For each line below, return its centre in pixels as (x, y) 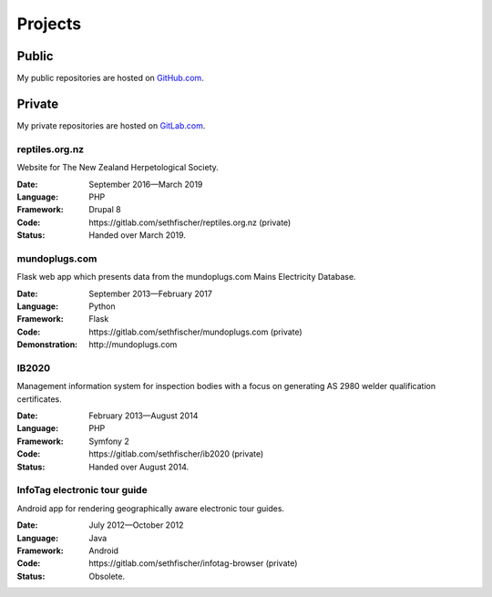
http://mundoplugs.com (133, 345)
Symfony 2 (109, 441)
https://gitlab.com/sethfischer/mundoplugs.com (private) (195, 332)
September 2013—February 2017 (151, 293)
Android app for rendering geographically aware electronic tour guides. (151, 508)
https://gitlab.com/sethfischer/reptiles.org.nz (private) (190, 222)
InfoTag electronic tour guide (82, 490)
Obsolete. (107, 576)
